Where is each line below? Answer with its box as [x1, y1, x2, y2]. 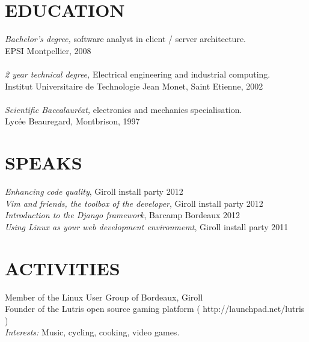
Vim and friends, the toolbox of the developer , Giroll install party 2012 [5, 197, 263, 209]
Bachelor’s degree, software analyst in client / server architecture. [5, 32, 246, 45]
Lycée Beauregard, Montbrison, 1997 [5, 115, 140, 127]
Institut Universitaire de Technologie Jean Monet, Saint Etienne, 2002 [5, 79, 263, 92]
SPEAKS [5, 150, 82, 175]
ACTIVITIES [5, 255, 120, 280]
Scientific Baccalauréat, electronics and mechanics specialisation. [5, 103, 242, 115]
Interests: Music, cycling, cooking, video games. [5, 326, 180, 338]
